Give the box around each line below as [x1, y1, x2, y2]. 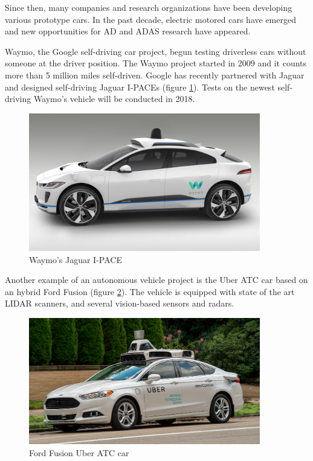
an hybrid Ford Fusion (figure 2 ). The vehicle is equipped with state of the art [5, 285, 295, 297]
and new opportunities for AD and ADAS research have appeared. [5, 25, 251, 37]
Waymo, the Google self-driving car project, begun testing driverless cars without [5, 45, 306, 57]
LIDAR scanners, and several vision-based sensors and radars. [5, 297, 234, 310]
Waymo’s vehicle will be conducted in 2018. [33, 92, 195, 105]
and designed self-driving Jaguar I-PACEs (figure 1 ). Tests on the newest [5, 80, 275, 93]
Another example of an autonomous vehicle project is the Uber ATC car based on [5, 273, 308, 286]
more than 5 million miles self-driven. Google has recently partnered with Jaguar [5, 68, 305, 81]
